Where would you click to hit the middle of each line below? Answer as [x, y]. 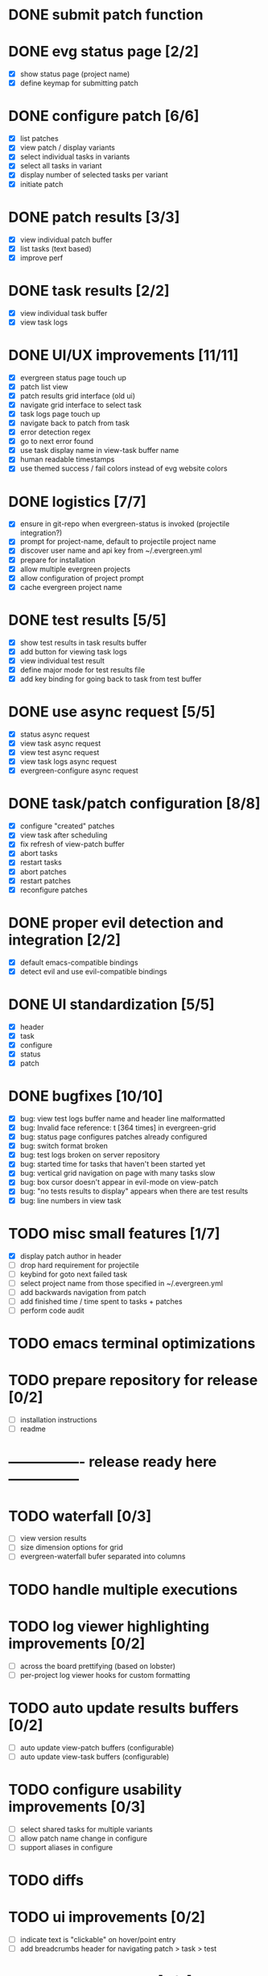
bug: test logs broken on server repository [90, 1155]
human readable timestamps [67, 459]
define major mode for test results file [82, 670]
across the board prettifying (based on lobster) [97, 1666]
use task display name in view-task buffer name [99, 450]
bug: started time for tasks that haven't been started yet [113, 1164]
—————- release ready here [113, 1462]
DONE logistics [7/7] [77, 502]
